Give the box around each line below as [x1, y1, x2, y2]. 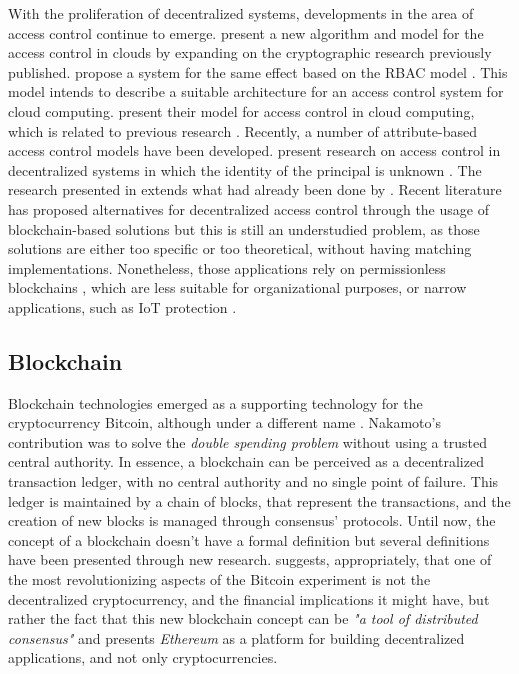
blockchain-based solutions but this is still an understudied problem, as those [8, 218, 480, 239]
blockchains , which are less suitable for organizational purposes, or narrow [8, 277, 467, 298]
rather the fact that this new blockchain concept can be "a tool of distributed [8, 608, 478, 629]
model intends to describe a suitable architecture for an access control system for [8, 81, 504, 102]
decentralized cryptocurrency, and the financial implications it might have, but [8, 588, 490, 609]
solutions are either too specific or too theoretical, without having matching [8, 238, 472, 259]
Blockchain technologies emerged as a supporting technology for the [8, 392, 423, 413]
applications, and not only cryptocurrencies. [8, 647, 278, 668]
